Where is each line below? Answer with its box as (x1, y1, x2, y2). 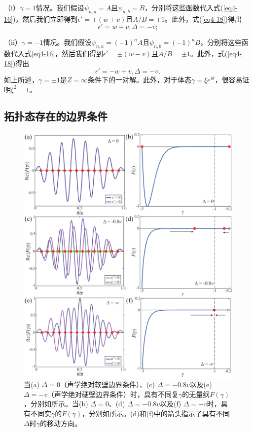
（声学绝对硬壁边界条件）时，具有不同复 (47, 389, 179, 399)
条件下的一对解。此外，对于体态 (88, 74, 192, 85)
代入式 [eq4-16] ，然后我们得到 (10, 48, 104, 59)
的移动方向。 (39, 418, 81, 428)
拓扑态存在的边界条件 (4, 108, 108, 123)
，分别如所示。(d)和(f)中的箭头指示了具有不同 (82, 408, 230, 419)
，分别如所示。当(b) (24, 398, 88, 409)
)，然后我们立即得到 (12, 13, 78, 24)
